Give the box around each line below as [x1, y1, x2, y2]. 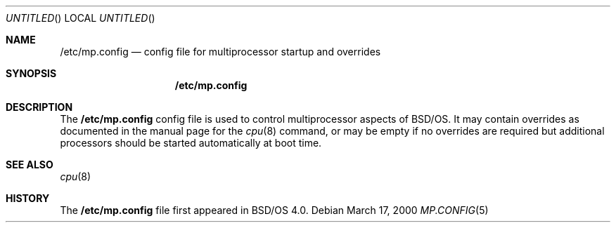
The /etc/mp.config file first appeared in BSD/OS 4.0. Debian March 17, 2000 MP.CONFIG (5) [60, 204, 489, 216]
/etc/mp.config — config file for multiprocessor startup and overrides [60, 46, 381, 58]
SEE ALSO [6, 159, 53, 170]
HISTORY [6, 192, 50, 204]
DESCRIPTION [6, 101, 73, 113]
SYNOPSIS [6, 67, 57, 79]
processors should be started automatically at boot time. [60, 137, 322, 149]
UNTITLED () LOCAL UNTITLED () [6, 12, 155, 24]
